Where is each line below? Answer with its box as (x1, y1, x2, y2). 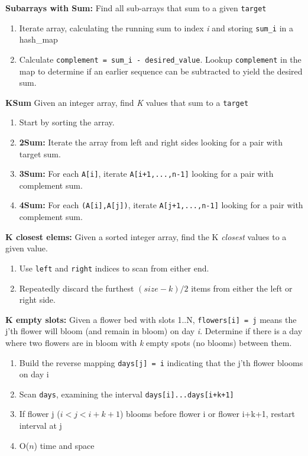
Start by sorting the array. (19, 116, 115, 128)
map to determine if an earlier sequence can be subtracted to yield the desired (19, 64, 303, 77)
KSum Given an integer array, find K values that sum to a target (5, 96, 249, 108)
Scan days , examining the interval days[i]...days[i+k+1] (19, 387, 234, 400)
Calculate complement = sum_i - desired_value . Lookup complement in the (19, 53, 301, 65)
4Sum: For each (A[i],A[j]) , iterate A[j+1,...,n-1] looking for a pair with (19, 199, 303, 211)
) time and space (34, 439, 95, 451)
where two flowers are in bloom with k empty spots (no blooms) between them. (5, 336, 292, 348)
